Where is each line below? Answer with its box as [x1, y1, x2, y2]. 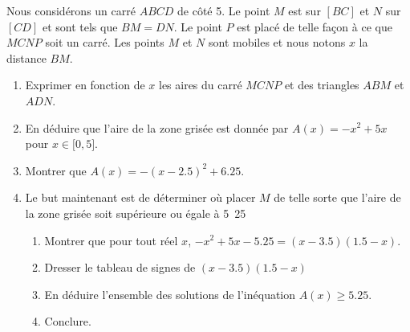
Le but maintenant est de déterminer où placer [25, 189, 256, 206]
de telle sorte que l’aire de [274, 189, 401, 206]
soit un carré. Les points [45, 34, 164, 51]
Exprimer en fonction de [25, 76, 145, 93]
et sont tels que [42, 18, 118, 35]
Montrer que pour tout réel [44, 232, 178, 248]
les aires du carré [158, 76, 242, 93]
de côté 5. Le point [177, 2, 270, 18]
